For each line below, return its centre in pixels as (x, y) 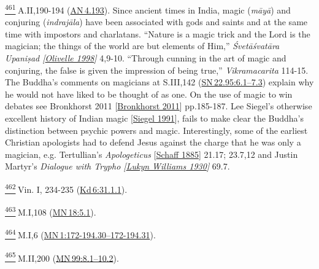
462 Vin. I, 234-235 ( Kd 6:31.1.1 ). (66, 188)
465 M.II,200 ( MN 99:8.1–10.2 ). (62, 257)
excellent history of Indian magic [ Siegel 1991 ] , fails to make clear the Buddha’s (155, 118)
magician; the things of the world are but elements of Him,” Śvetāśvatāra (142, 46)
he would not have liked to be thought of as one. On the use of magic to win (149, 94)
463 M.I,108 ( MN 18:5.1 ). (51, 211)
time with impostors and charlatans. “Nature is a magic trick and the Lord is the (158, 33)
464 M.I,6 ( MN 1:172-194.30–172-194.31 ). (80, 234)
